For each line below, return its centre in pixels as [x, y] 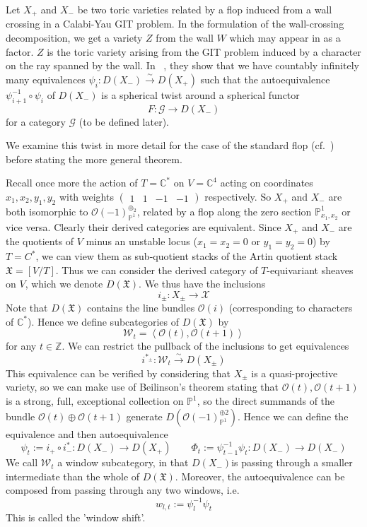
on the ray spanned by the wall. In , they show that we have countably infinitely [182, 65]
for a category [36, 121]
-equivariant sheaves [310, 270]
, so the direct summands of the [266, 401]
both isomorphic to [47, 211]
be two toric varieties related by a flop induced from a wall [205, 9]
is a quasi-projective [295, 373]
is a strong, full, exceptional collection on [95, 401]
